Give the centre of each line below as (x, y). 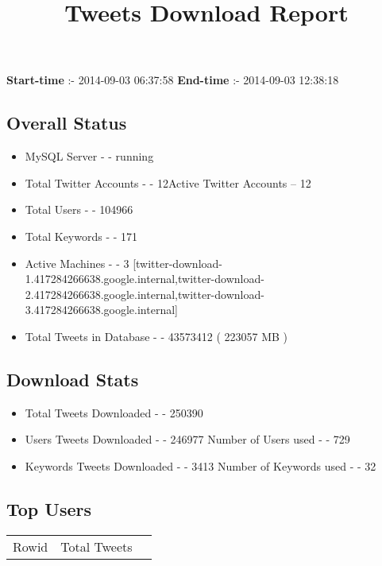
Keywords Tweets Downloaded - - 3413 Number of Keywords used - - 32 (201, 465)
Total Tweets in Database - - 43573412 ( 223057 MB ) (156, 336)
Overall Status (67, 123)
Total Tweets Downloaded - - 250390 (114, 412)
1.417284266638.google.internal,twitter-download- (145, 279)
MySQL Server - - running (89, 156)
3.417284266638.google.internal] (101, 310)
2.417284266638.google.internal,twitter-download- (145, 294)
